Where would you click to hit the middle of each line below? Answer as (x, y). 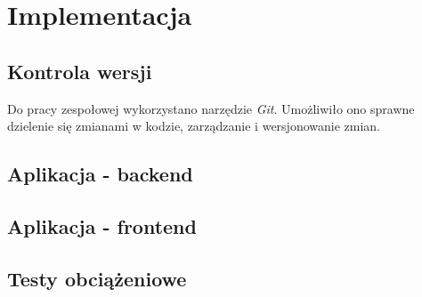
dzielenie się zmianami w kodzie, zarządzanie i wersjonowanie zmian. (194, 126)
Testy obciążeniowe (97, 278)
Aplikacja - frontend (102, 225)
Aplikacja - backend (100, 174)
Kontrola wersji (80, 71)
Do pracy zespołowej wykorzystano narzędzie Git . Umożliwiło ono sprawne (211, 108)
